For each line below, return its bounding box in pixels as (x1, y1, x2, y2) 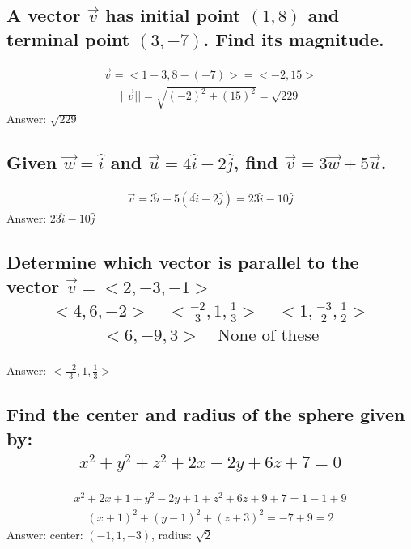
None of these (218, 327, 320, 345)
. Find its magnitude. (203, 26, 384, 51)
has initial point (105, 2, 241, 28)
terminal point (6, 26, 130, 51)
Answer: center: (6, 526, 83, 543)
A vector (6, 2, 81, 28)
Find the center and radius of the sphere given (6, 402, 405, 427)
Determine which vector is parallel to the (6, 249, 359, 274)
